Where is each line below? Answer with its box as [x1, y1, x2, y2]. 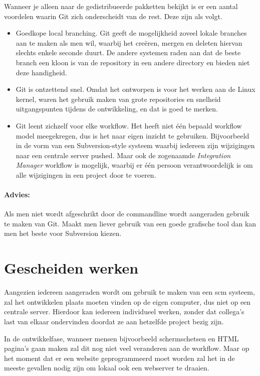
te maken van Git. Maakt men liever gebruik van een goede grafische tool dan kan [4, 218, 256, 228]
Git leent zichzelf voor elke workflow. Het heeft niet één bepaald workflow [16, 120, 242, 131]
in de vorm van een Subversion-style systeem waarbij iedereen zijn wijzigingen [16, 140, 255, 151]
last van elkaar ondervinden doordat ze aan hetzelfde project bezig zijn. [4, 316, 224, 326]
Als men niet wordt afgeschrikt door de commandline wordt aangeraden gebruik [4, 208, 249, 219]
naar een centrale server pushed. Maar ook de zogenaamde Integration [16, 150, 231, 160]
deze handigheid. [16, 67, 67, 77]
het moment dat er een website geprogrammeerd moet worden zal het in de [4, 352, 235, 363]
